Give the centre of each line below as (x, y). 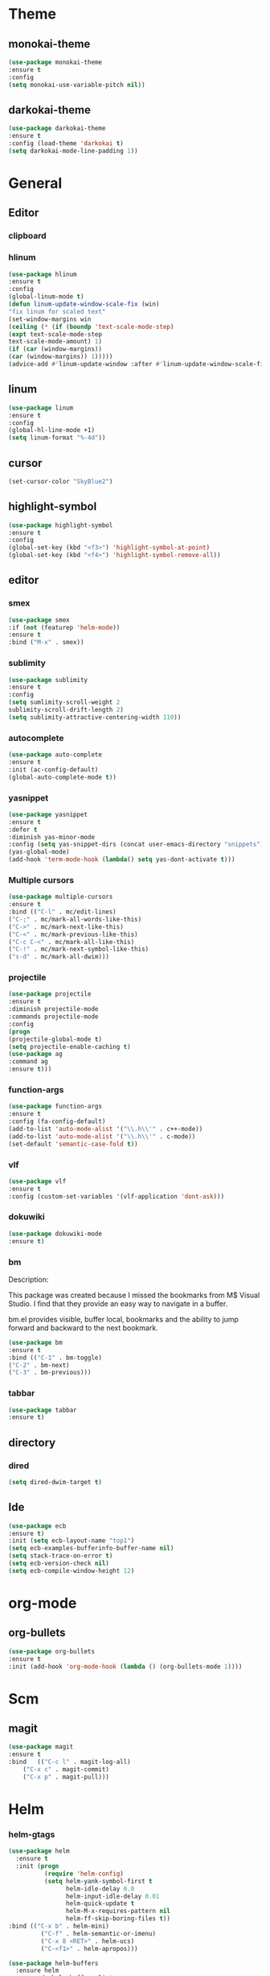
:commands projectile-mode (53, 1017)
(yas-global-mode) (39, 852)
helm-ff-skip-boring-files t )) (118, 1919)
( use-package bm (35, 1342)
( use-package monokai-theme (55, 62)
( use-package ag (35, 1054)
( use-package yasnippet (48, 814)
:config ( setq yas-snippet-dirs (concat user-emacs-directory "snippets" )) (138, 844)
